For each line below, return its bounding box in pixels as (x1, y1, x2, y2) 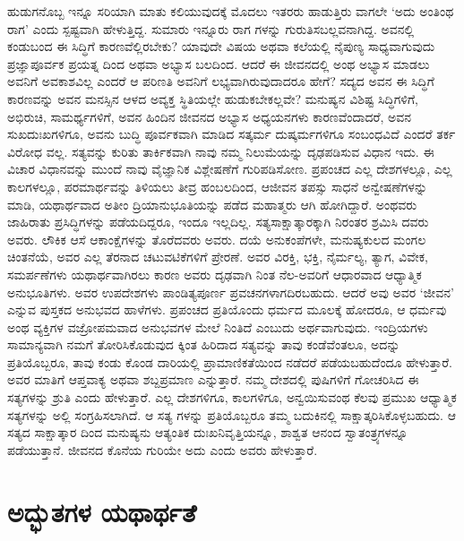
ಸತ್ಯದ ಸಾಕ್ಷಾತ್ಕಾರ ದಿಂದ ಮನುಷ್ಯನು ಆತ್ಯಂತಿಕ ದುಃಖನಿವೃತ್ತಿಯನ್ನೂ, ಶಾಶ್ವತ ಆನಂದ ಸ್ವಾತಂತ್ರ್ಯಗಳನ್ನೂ (7, 423, 408, 442)
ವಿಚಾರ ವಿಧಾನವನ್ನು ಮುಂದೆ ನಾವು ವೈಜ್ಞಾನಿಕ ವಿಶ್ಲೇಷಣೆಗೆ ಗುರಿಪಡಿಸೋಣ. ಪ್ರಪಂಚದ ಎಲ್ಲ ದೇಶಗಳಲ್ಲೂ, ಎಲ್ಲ (7, 159, 452, 178)
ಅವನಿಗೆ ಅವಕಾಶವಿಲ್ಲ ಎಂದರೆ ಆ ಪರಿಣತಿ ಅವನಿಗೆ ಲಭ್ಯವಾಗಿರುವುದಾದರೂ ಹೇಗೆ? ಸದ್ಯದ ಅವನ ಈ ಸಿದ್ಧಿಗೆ (7, 72, 434, 90)
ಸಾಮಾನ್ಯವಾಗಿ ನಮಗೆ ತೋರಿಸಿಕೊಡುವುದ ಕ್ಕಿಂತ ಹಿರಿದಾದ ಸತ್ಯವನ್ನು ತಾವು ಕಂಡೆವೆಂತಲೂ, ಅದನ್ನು (7, 335, 400, 354)
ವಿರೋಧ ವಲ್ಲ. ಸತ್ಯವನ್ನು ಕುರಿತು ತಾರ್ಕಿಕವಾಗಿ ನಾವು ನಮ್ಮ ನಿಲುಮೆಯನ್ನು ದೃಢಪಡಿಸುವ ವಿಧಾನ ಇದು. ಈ (7, 142, 434, 160)
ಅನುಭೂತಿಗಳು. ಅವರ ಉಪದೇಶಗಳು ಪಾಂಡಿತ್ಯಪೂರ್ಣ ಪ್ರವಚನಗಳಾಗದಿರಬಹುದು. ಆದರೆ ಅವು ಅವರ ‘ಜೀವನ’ (7, 282, 454, 301)
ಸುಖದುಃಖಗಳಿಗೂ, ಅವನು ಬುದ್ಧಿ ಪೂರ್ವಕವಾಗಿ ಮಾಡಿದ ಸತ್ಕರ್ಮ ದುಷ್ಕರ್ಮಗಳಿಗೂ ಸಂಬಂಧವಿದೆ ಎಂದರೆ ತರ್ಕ (7, 125, 456, 143)
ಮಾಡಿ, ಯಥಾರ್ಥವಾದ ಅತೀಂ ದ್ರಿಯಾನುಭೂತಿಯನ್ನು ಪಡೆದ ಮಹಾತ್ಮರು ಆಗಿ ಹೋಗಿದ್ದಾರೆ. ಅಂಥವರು (7, 194, 417, 213)
